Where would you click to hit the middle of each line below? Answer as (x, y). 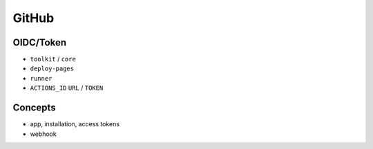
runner (41, 78)
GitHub (34, 18)
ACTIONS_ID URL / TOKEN (67, 88)
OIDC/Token (40, 42)
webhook (43, 134)
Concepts (34, 108)
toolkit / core (53, 59)
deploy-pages (52, 69)
